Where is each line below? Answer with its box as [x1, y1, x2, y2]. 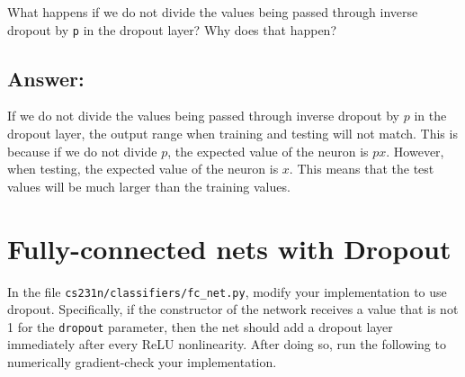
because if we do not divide [7, 141, 157, 160]
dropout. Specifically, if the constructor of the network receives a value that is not [7, 300, 459, 319]
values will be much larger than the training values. [7, 176, 291, 195]
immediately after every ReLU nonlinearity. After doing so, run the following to [7, 335, 446, 354]
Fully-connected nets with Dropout [7, 229, 452, 266]
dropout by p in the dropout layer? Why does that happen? [7, 20, 336, 39]
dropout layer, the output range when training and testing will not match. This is [7, 124, 458, 143]
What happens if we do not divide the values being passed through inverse [7, 3, 418, 21]
